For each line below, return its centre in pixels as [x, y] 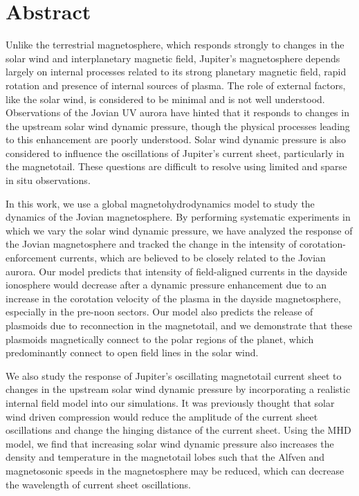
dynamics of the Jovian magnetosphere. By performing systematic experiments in [178, 217]
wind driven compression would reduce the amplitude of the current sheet [162, 416]
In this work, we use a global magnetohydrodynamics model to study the [160, 203]
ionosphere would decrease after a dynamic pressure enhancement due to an [166, 285]
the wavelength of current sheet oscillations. [98, 484]
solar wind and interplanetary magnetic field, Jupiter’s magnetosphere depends [173, 58]
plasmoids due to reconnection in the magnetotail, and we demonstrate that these [179, 325]
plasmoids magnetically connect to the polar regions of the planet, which [160, 339]
